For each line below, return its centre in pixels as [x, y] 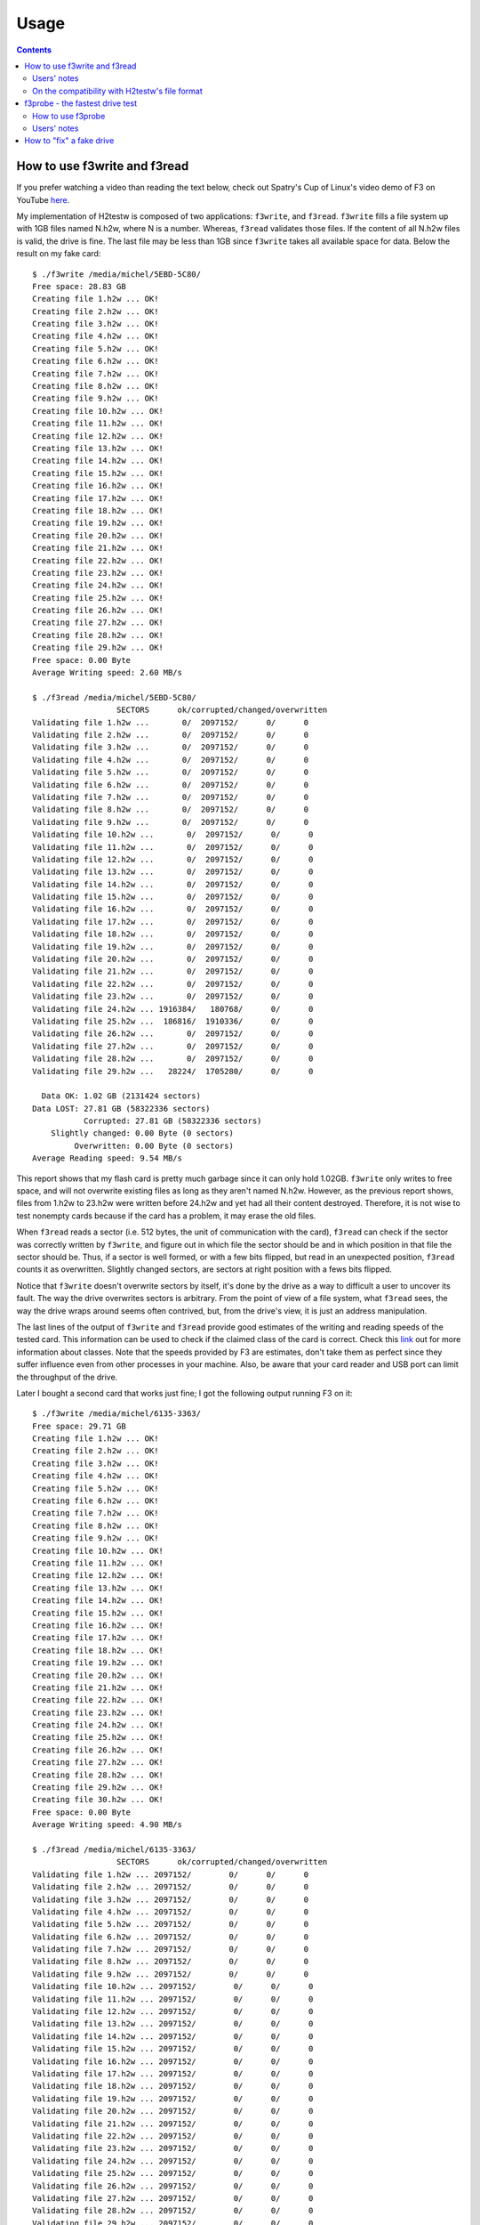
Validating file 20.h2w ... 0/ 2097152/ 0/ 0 [173, 959]
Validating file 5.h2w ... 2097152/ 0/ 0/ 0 [171, 1924]
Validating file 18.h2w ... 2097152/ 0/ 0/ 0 [173, 2086]
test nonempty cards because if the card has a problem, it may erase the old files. [166, 1216]
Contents [34, 50]
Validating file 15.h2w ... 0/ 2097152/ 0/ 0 [173, 897]
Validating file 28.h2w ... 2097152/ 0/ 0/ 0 [173, 2211]
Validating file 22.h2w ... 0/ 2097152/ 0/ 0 [173, 984]
